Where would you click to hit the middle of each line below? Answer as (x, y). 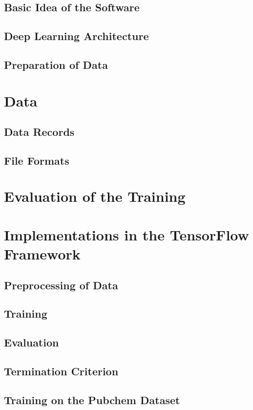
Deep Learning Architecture (76, 36)
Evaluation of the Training (95, 196)
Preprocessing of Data (61, 285)
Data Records (39, 132)
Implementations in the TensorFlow (126, 234)
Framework (42, 254)
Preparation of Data (56, 64)
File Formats (37, 160)
